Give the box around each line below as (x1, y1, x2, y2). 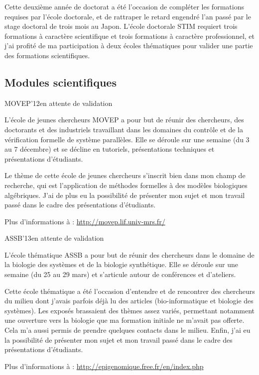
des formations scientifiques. (4, 50, 90, 60)
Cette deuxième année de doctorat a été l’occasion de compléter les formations (4, 1, 244, 11)
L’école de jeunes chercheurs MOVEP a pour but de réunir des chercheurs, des (4, 114, 244, 125)
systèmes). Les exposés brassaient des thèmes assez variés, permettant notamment (4, 305, 255, 315)
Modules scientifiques (4, 74, 117, 90)
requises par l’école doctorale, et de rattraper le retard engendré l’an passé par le (4, 11, 251, 21)
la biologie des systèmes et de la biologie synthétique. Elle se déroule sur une (4, 259, 238, 270)
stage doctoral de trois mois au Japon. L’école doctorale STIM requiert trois (4, 21, 238, 31)
